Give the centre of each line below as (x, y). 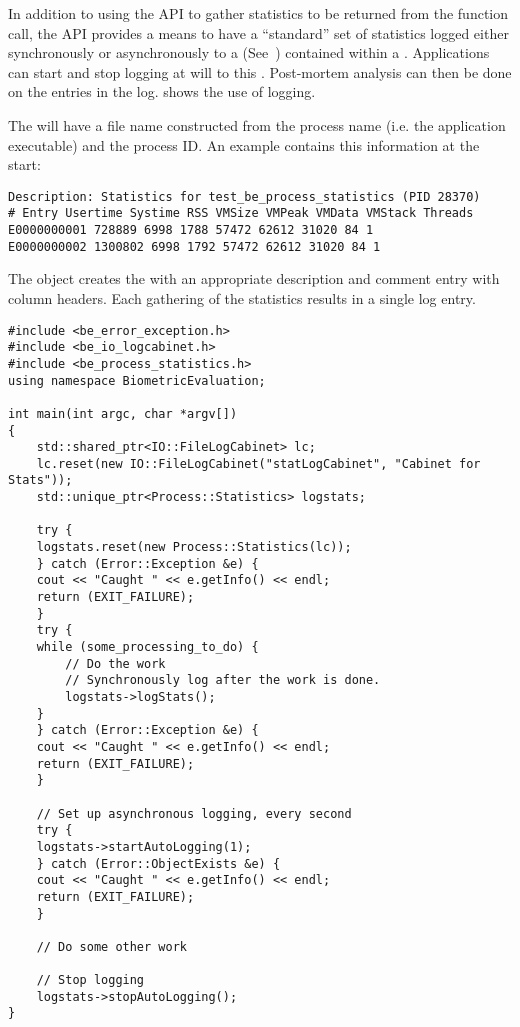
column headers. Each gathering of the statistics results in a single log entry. (242, 297)
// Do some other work (111, 946)
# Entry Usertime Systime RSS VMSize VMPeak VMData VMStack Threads (241, 213)
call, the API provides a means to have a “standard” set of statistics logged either (258, 32)
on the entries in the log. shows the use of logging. (162, 91)
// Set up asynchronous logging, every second (194, 813)
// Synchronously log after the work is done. (223, 680)
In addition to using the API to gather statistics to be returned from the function (258, 13)
